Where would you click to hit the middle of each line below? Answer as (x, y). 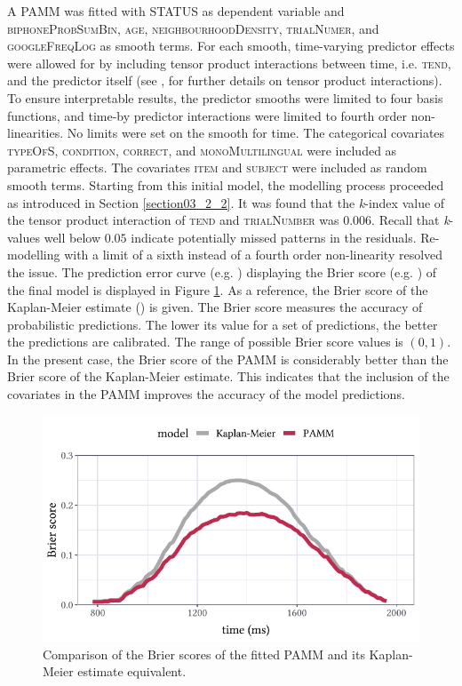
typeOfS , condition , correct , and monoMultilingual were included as (202, 150)
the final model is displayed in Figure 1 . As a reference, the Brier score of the (218, 289)
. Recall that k (410, 220)
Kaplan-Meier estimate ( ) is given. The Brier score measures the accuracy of (215, 307)
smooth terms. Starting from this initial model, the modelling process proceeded (226, 184)
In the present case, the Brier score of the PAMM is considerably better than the (228, 359)
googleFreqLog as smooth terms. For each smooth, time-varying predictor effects (231, 46)
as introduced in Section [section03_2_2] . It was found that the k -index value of (226, 202)
